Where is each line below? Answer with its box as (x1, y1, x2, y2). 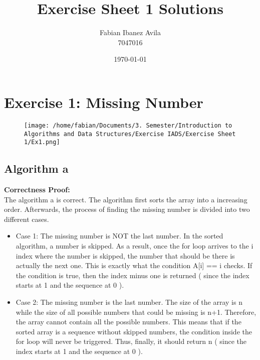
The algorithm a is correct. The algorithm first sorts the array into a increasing (4, 194, 247, 204)
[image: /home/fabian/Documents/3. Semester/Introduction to (24, 122, 232, 129)
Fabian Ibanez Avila (100, 27, 161, 38)
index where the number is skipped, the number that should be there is (16, 250, 235, 261)
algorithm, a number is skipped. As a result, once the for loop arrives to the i (16, 240, 253, 251)
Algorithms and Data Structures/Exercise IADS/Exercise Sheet (24, 130, 236, 138)
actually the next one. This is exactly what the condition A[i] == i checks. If (16, 260, 252, 271)
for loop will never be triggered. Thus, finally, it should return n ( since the (16, 336, 246, 346)
